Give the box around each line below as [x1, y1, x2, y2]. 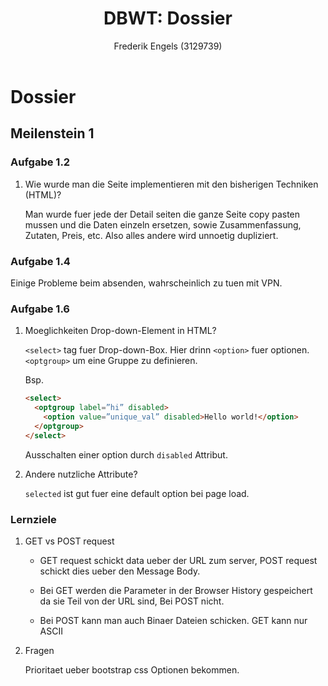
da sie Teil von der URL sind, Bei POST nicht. [39, 595, 225, 607]
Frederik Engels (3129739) [113, 40, 223, 52]
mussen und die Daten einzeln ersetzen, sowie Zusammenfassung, [24, 218, 302, 231]
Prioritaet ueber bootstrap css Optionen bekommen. [24, 663, 240, 676]
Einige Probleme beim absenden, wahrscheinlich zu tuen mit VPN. [10, 277, 283, 289]
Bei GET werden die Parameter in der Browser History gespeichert [39, 584, 313, 596]
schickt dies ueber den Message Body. [39, 565, 201, 577]
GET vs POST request [24, 535, 115, 547]
